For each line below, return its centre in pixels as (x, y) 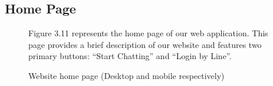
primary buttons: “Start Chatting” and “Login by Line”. (130, 56)
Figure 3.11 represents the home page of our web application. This (148, 33)
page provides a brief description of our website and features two (145, 44)
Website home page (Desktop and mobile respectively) (126, 75)
